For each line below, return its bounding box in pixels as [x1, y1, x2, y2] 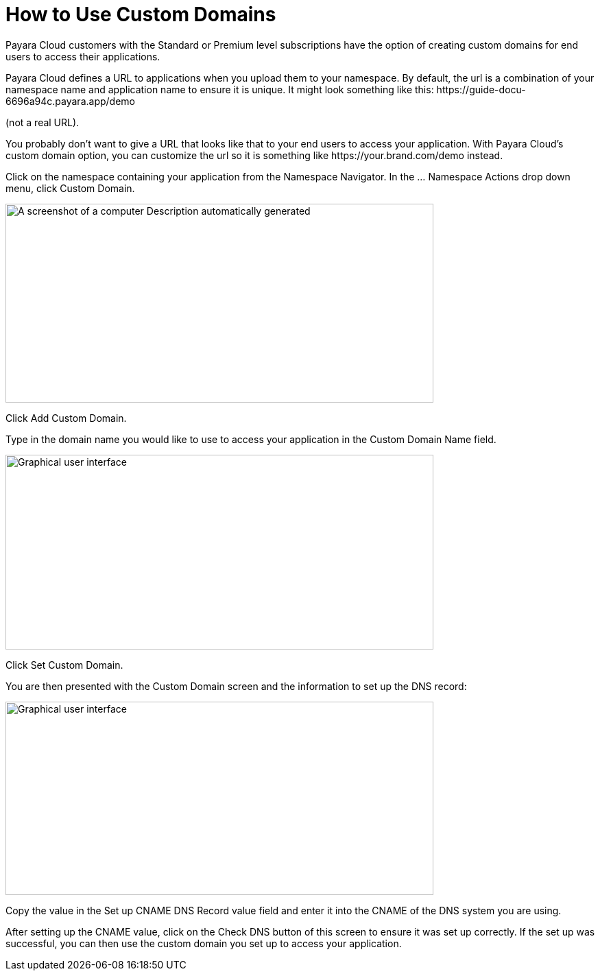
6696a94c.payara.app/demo [5, 95, 135, 107]
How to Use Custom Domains [5, 3, 276, 26]
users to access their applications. [5, 50, 160, 62]
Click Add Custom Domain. [5, 412, 127, 424]
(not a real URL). [5, 116, 80, 128]
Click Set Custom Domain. [5, 658, 123, 671]
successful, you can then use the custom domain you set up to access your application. [5, 937, 402, 949]
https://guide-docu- [436, 83, 526, 95]
